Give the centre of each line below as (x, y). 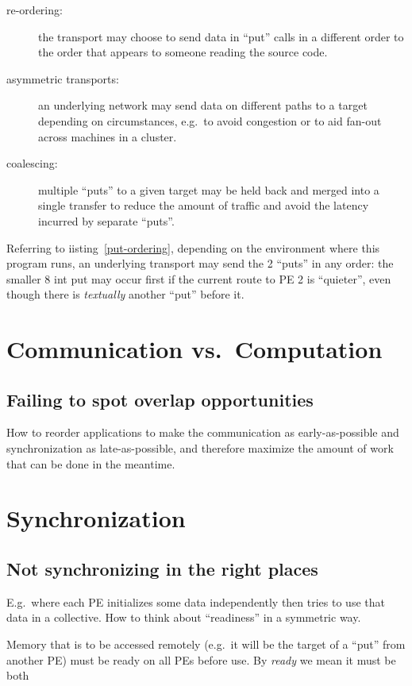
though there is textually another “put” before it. (125, 294)
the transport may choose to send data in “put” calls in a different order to (221, 36)
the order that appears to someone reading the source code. (183, 52)
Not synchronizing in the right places (162, 569)
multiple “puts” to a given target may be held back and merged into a (209, 189)
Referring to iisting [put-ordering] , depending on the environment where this (193, 247)
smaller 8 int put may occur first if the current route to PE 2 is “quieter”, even (199, 278)
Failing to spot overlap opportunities (160, 399)
